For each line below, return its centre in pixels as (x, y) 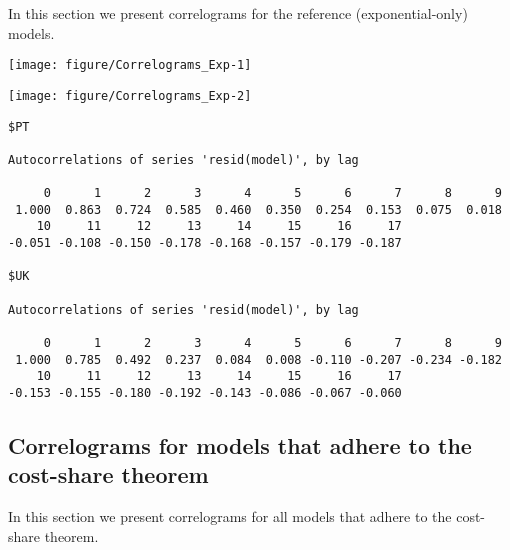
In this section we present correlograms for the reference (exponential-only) (238, 13)
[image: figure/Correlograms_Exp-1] (130, 65)
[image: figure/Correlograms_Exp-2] (130, 95)
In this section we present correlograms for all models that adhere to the (230, 516)
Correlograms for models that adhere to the (240, 445)
